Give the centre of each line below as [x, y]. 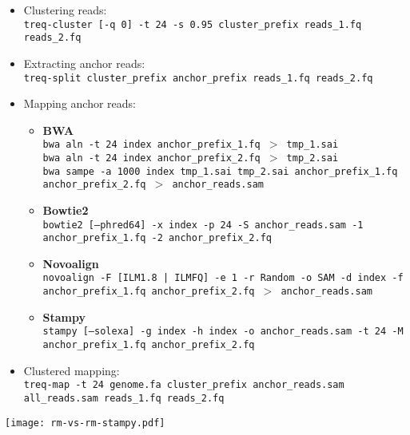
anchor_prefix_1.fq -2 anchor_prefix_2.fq [157, 238]
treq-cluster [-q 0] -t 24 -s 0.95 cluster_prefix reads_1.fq [193, 24]
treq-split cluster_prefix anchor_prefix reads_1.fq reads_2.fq [198, 78]
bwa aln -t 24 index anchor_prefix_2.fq [151, 158]
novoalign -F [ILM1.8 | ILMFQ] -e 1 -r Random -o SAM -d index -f [223, 278]
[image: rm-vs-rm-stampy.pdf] [85, 423]
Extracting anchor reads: [84, 63]
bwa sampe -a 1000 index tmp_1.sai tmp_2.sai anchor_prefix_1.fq [220, 171]
